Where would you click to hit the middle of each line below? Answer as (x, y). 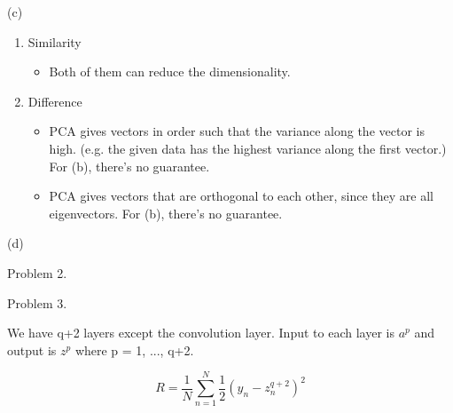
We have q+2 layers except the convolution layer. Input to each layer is (201, 333)
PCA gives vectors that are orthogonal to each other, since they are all (242, 196)
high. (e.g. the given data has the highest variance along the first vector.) (248, 148)
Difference (55, 101)
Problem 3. (37, 302)
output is (32, 349)
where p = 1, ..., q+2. (134, 349)
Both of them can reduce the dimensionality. (170, 71)
